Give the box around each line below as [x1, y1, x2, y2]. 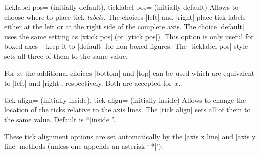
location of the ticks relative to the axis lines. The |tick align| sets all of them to [4, 104, 251, 115]
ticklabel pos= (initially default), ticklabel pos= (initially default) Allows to [4, 2, 239, 12]
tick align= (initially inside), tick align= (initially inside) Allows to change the [4, 94, 246, 105]
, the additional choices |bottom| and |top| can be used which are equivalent [21, 67, 255, 78]
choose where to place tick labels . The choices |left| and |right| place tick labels [4, 11, 246, 22]
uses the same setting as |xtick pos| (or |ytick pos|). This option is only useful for [4, 31, 254, 41]
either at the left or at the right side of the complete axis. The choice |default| [4, 21, 244, 32]
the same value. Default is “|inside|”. [4, 114, 116, 124]
